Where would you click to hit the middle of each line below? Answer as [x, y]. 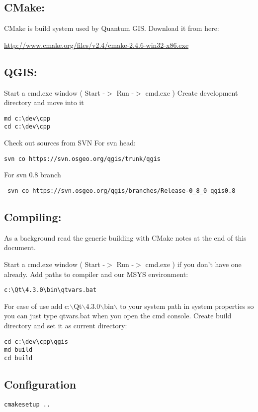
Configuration [40, 384]
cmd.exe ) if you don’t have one [193, 264]
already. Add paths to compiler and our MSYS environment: [96, 274]
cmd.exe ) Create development [192, 92]
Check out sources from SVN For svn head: [70, 143]
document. [20, 247]
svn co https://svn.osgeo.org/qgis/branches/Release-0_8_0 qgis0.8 [122, 191]
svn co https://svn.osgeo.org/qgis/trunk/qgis [82, 159]
